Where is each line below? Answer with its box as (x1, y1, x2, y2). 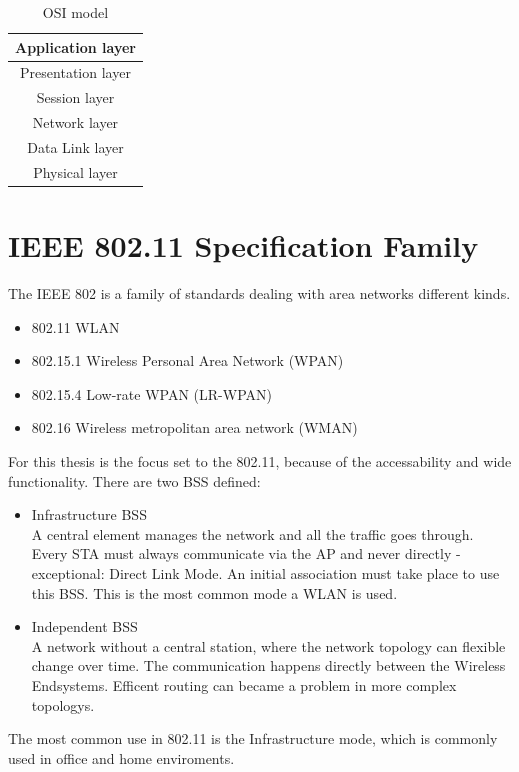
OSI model (42, 2, 109, 22)
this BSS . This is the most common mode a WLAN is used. (31, 582, 398, 603)
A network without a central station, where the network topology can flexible (31, 635, 506, 656)
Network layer (32, 112, 119, 133)
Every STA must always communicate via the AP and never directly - (31, 543, 461, 564)
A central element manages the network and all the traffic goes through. (31, 523, 474, 544)
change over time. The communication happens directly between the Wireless (31, 655, 506, 676)
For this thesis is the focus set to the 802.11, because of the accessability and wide (8, 451, 512, 471)
